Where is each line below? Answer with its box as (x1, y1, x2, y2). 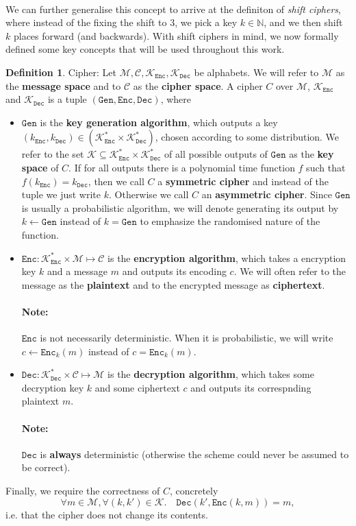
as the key (289, 147, 334, 161)
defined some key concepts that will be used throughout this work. (5, 42, 285, 56)
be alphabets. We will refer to (194, 64, 319, 79)
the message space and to (5, 78, 121, 93)
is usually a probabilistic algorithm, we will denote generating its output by (21, 200, 339, 215)
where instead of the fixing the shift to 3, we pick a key (5, 15, 238, 29)
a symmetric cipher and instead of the (157, 174, 329, 188)
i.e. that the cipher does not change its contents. (5, 507, 208, 521)
